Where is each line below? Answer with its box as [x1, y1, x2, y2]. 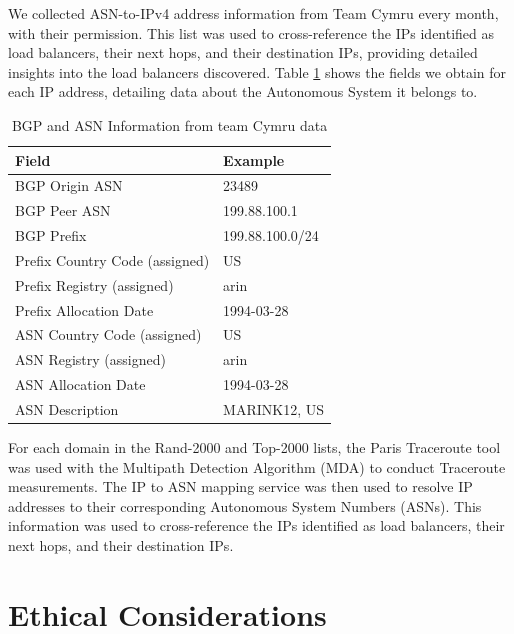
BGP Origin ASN [15, 175, 123, 196]
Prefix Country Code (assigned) [15, 249, 210, 270]
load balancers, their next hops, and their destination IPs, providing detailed [8, 42, 478, 63]
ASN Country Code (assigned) [15, 324, 202, 345]
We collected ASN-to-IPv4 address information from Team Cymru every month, [8, 3, 499, 23]
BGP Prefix [15, 225, 87, 246]
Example [223, 149, 285, 170]
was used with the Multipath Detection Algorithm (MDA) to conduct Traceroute [8, 456, 506, 477]
